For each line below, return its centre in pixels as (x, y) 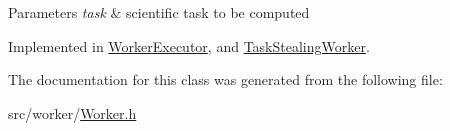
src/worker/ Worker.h (72, 112)
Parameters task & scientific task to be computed (159, 12)
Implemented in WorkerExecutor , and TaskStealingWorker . (189, 45)
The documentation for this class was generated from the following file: (225, 79)
